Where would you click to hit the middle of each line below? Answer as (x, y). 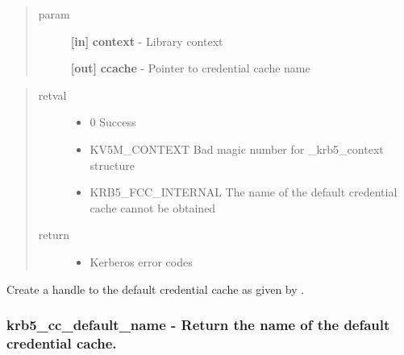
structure (112, 165)
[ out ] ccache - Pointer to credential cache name (190, 68)
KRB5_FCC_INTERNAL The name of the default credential (244, 192)
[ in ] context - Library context (147, 41)
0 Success (113, 122)
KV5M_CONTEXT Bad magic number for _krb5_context (237, 149)
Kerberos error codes (141, 261)
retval (52, 95)
